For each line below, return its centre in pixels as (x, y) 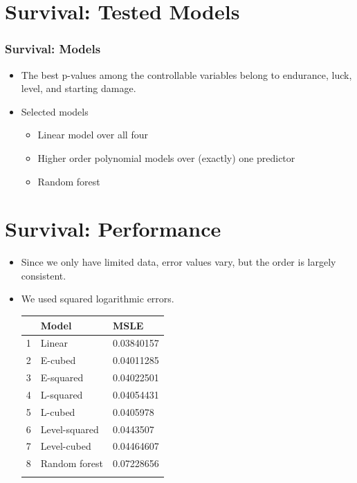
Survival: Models (53, 49)
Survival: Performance (113, 229)
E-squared (62, 377)
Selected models (55, 111)
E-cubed (58, 360)
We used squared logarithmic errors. (98, 299)
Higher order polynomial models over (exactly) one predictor (166, 157)
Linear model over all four (93, 135)
